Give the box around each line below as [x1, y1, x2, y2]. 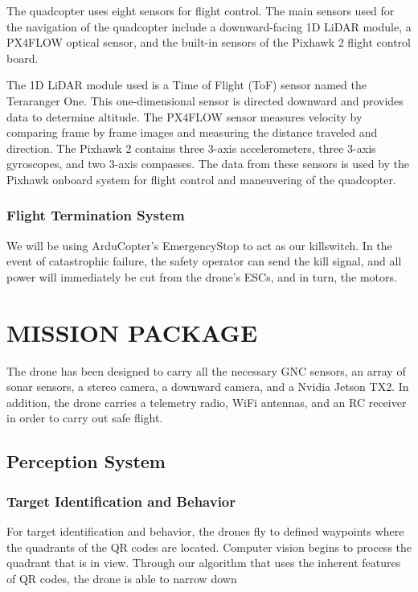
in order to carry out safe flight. [6, 409, 163, 426]
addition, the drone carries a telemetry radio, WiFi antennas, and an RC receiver [6, 393, 407, 410]
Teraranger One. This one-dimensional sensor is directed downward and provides [6, 92, 404, 109]
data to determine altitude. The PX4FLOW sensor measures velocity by [6, 108, 363, 125]
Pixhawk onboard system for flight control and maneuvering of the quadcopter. [6, 171, 396, 187]
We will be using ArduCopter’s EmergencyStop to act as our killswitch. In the [6, 236, 392, 253]
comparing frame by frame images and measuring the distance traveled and [6, 124, 378, 141]
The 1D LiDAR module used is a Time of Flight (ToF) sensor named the [6, 76, 367, 93]
